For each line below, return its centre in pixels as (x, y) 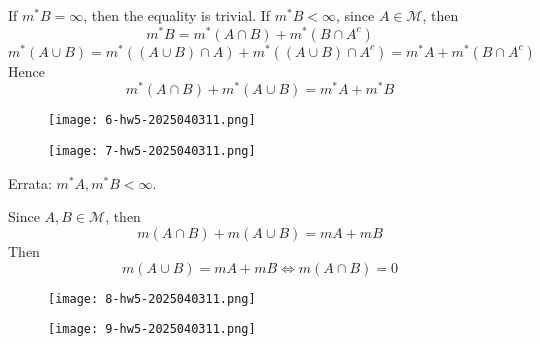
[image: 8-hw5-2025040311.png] (152, 298)
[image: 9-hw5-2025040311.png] (152, 329)
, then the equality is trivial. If (177, 15)
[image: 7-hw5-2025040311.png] (152, 151)
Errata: (30, 182)
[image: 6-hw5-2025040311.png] (152, 120)
